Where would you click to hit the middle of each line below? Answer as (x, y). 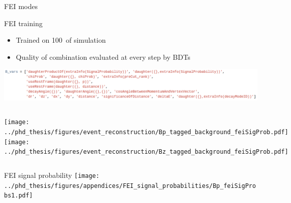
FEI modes (21, 6)
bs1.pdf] (19, 196)
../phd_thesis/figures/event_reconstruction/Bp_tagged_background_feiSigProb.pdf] (146, 132)
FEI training (23, 23)
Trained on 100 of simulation (61, 40)
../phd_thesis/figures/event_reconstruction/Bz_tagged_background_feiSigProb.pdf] (146, 152)
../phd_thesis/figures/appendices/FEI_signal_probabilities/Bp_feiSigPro (130, 186)
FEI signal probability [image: (52, 175)
